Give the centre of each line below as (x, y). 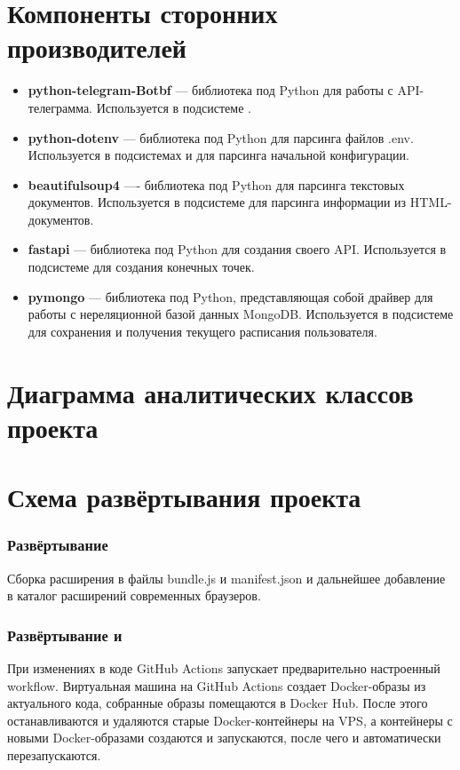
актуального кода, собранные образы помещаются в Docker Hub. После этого (218, 703)
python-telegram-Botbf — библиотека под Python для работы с (210, 90)
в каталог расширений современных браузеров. (134, 595)
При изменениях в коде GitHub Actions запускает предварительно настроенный (224, 668)
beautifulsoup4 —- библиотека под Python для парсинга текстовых (216, 184)
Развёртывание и (65, 635)
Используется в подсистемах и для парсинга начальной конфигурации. (218, 155)
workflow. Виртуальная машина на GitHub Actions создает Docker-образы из (217, 685)
